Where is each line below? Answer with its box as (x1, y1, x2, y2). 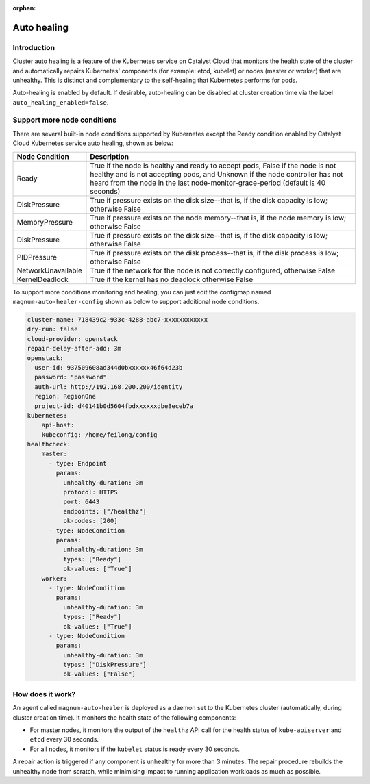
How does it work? (12, 689, 76, 698)
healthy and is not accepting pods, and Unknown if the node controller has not (90, 169, 343, 179)
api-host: (41, 421, 75, 429)
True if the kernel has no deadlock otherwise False (90, 275, 254, 284)
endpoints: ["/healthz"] (62, 507, 147, 515)
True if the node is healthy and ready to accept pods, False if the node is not (90, 161, 336, 170)
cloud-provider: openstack (27, 335, 118, 342)
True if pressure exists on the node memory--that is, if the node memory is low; (90, 213, 347, 223)
